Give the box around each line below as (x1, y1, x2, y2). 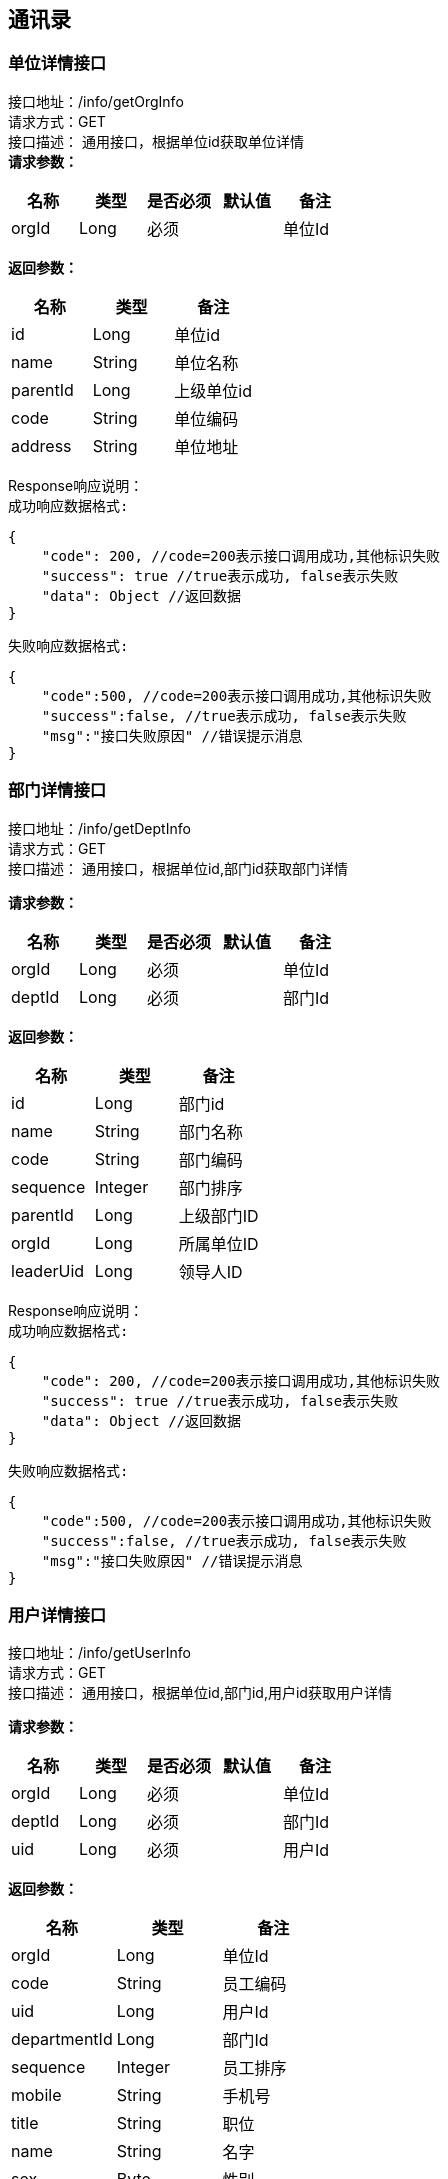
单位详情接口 (8, 53, 107, 74)
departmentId (11, 2029, 113, 2050)
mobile (11, 2085, 62, 2106)
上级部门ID (178, 1205, 259, 1226)
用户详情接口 (8, 1604, 107, 1625)
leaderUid (11, 1260, 85, 1281)
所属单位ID (178, 1233, 259, 1254)
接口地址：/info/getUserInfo (8, 1644, 191, 1662)
